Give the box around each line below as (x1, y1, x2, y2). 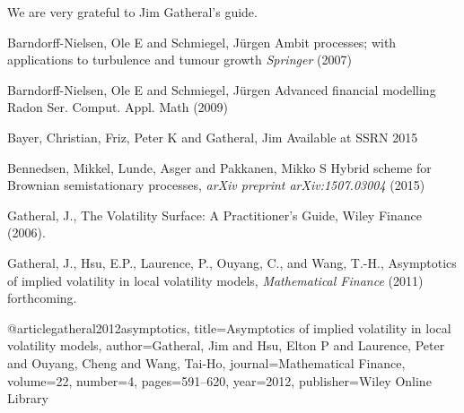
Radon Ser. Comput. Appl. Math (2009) (7, 98, 229, 116)
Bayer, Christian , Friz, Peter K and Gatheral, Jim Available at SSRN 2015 (7, 127, 418, 146)
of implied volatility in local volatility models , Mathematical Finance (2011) (7, 271, 424, 289)
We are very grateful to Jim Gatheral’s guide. (7, 3, 258, 21)
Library (7, 389, 48, 408)
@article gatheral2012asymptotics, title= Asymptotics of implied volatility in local (7, 318, 451, 337)
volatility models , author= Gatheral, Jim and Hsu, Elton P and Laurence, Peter (7, 336, 445, 355)
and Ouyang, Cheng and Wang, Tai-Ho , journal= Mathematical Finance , (7, 353, 406, 372)
